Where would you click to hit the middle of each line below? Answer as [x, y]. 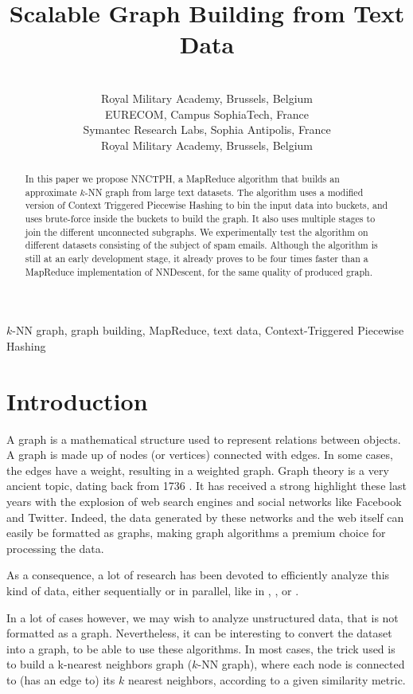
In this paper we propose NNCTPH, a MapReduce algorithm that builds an [182, 179]
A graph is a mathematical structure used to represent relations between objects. [204, 439]
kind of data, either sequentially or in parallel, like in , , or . [153, 590]
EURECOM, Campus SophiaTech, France [207, 114]
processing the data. [55, 548]
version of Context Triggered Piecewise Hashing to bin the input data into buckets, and [206, 205]
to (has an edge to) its [61, 679]
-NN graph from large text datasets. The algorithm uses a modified [224, 192]
